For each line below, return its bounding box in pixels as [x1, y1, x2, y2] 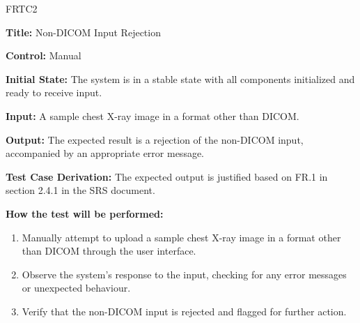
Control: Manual [6, 48, 81, 63]
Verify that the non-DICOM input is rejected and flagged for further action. [22, 303, 347, 318]
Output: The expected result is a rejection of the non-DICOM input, [6, 132, 304, 147]
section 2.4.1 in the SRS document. [6, 183, 155, 197]
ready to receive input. [6, 85, 102, 100]
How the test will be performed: [6, 206, 164, 220]
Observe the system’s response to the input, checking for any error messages [22, 266, 347, 281]
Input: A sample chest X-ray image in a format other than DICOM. [6, 108, 299, 123]
